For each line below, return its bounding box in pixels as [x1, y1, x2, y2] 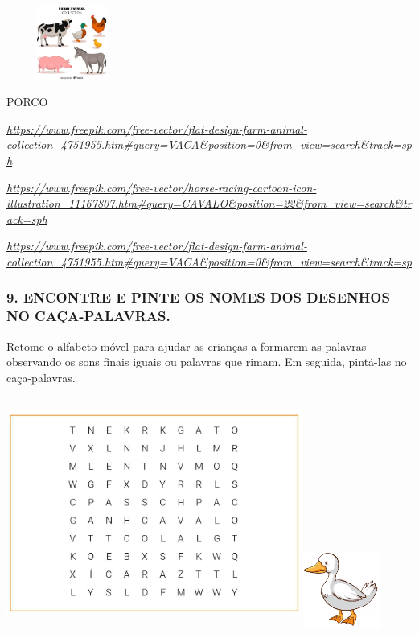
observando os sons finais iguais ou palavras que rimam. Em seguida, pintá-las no [6, 353, 407, 370]
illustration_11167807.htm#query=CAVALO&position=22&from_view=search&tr [6, 195, 412, 212]
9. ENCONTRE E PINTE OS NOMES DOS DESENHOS [6, 287, 390, 307]
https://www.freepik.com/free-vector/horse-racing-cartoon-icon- [6, 179, 317, 196]
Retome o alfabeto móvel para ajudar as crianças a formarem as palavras [6, 337, 367, 354]
